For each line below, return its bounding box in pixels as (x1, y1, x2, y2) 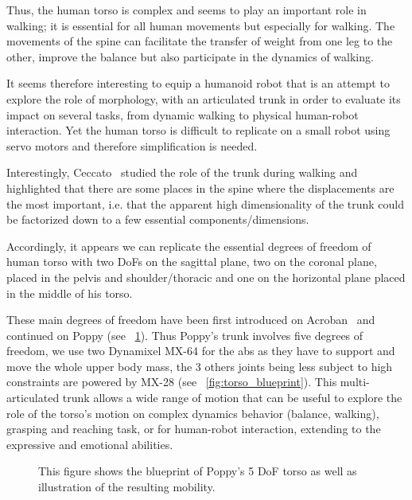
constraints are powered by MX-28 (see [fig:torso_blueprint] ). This (6, 373, 337, 390)
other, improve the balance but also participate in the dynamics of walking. (6, 48, 374, 64)
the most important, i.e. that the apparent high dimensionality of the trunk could (6, 195, 405, 212)
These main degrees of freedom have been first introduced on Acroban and (6, 311, 375, 328)
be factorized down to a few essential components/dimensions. (6, 211, 309, 228)
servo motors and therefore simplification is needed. (6, 137, 258, 154)
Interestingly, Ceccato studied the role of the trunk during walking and (6, 164, 358, 181)
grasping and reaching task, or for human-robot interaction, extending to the (6, 420, 381, 437)
